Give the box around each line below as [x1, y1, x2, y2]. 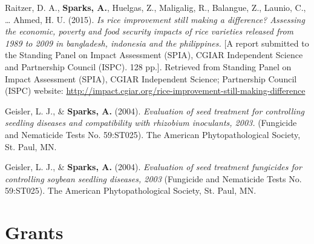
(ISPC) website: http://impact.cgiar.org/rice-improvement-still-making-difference [5, 84, 306, 97]
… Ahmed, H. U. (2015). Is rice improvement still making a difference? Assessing [5, 13, 305, 25]
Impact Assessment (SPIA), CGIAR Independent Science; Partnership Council [5, 72, 297, 85]
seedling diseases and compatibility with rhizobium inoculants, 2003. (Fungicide [5, 116, 297, 129]
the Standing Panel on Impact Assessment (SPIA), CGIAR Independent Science [5, 48, 303, 61]
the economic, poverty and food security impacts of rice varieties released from [5, 25, 294, 38]
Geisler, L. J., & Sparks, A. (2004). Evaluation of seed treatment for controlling [5, 104, 304, 117]
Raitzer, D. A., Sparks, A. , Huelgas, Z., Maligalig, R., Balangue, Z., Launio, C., [5, 1, 306, 13]
